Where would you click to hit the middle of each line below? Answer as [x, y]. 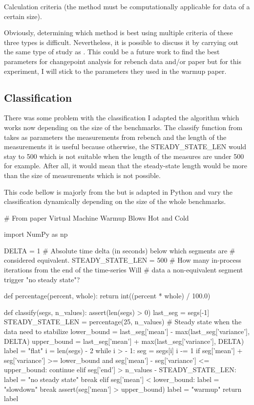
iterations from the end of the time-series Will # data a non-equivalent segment [124, 270]
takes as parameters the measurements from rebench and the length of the [115, 137]
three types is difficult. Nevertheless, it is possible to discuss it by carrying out [121, 42]
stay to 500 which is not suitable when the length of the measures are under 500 [124, 156]
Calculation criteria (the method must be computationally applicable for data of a [127, 6]
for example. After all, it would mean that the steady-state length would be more [126, 166]
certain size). [23, 16]
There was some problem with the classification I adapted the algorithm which [122, 118]
